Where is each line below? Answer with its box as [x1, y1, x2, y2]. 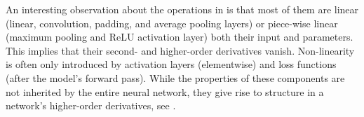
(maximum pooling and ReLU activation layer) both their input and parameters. [6, 29, 353, 44]
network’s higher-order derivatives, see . [6, 98, 176, 113]
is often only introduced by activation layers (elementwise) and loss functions [6, 57, 337, 71]
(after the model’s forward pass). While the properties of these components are [6, 70, 345, 85]
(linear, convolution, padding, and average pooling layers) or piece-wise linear [6, 15, 338, 30]
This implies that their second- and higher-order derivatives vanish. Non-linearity [6, 43, 355, 57]
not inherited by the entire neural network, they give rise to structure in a [6, 84, 324, 99]
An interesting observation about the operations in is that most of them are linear [6, 2, 359, 16]
